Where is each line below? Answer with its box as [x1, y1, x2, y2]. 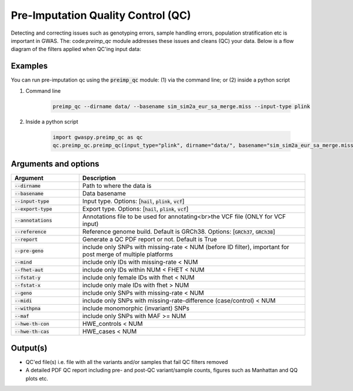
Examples [11, 61, 48, 71]
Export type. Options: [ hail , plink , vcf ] [82, 205, 189, 213]
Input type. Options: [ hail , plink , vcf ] [82, 197, 185, 205]
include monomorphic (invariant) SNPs [82, 304, 189, 312]
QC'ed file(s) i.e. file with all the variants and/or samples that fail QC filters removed [25, 358, 228, 365]
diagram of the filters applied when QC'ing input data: [11, 46, 141, 53]
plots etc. [25, 375, 48, 382]
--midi [14, 297, 32, 304]
